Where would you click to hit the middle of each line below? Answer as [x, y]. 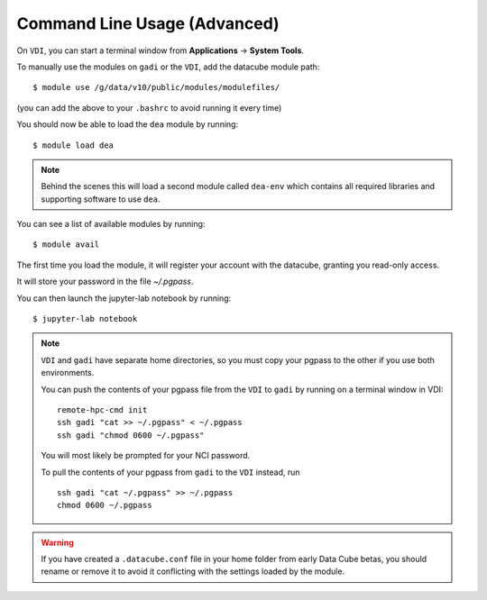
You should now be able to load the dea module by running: [128, 124]
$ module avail [66, 245]
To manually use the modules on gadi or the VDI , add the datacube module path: [168, 67]
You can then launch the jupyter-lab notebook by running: [124, 298]
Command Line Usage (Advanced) [148, 23]
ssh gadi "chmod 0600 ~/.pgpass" [131, 435]
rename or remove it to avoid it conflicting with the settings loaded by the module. [193, 571]
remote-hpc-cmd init [102, 409]
